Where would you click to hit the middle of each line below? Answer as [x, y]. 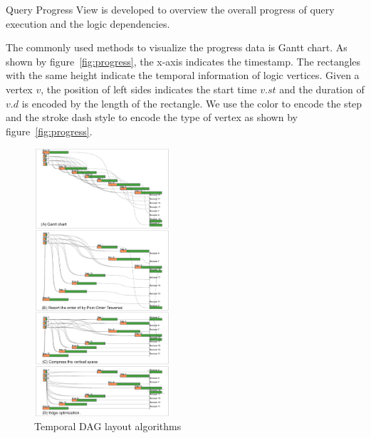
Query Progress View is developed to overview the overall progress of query [170, 9]
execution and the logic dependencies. [88, 23]
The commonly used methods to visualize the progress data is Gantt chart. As [177, 47]
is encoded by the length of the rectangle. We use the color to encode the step [192, 103]
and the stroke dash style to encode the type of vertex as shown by [152, 117]
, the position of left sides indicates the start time [149, 89]
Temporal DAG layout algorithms [108, 426]
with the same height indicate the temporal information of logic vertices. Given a [183, 75]
